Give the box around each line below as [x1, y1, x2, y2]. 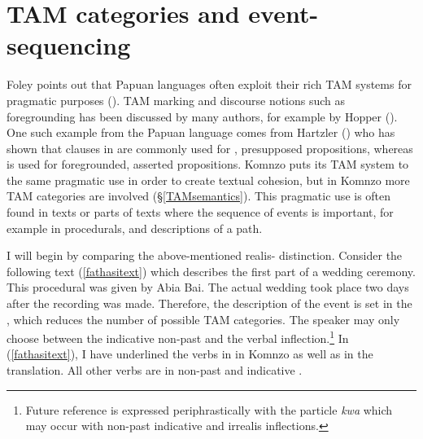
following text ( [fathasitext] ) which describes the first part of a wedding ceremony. [7, 262, 416, 279]
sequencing [7, 29, 131, 62]
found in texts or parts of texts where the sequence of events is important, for [7, 204, 394, 221]
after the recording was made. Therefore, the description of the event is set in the [7, 295, 412, 312]
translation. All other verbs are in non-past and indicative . [7, 362, 303, 379]
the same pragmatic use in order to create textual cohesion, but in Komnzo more [7, 171, 410, 188]
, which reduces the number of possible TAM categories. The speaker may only [7, 310, 400, 327]
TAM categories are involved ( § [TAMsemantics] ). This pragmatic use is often [7, 187, 391, 204]
